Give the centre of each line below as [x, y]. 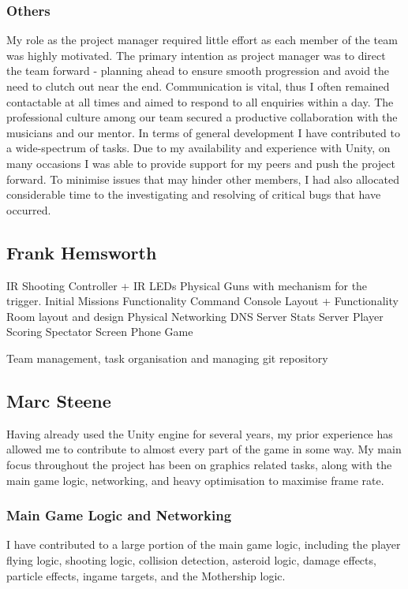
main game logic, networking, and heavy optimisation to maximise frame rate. [195, 480]
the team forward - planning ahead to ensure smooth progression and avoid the [198, 71]
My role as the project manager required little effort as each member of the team [202, 40]
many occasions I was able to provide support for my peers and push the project [201, 163]
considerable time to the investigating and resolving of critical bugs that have [194, 194]
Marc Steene [59, 400]
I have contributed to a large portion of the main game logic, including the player [204, 544]
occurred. [29, 209]
